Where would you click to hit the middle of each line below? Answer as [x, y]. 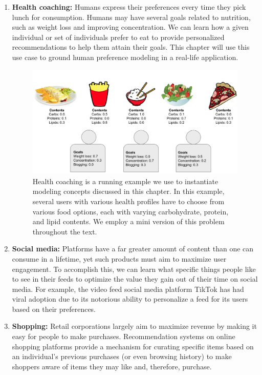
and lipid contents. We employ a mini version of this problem [128, 221]
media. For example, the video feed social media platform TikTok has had [128, 289]
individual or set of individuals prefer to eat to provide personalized [118, 37]
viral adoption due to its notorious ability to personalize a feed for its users [130, 299]
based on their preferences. [54, 309]
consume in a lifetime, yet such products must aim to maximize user [119, 258]
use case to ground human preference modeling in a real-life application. [125, 57]
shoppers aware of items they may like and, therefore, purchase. [112, 366]
